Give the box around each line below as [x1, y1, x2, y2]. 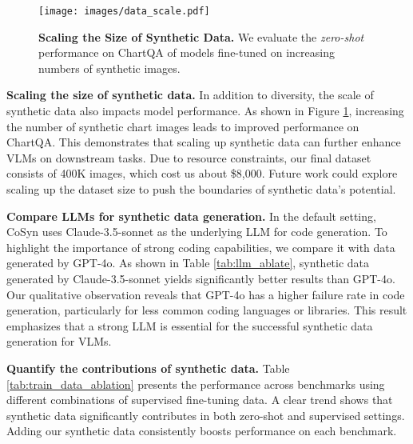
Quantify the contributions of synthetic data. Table [6, 359, 290, 376]
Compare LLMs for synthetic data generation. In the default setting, [6, 207, 376, 224]
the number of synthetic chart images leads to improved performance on [6, 118, 359, 134]
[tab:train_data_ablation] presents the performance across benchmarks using [6, 375, 385, 392]
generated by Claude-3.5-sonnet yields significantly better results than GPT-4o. [6, 270, 395, 286]
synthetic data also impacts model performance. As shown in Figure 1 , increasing [6, 102, 404, 119]
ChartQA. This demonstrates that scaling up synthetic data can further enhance [6, 134, 401, 150]
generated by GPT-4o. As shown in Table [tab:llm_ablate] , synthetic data [6, 254, 370, 271]
